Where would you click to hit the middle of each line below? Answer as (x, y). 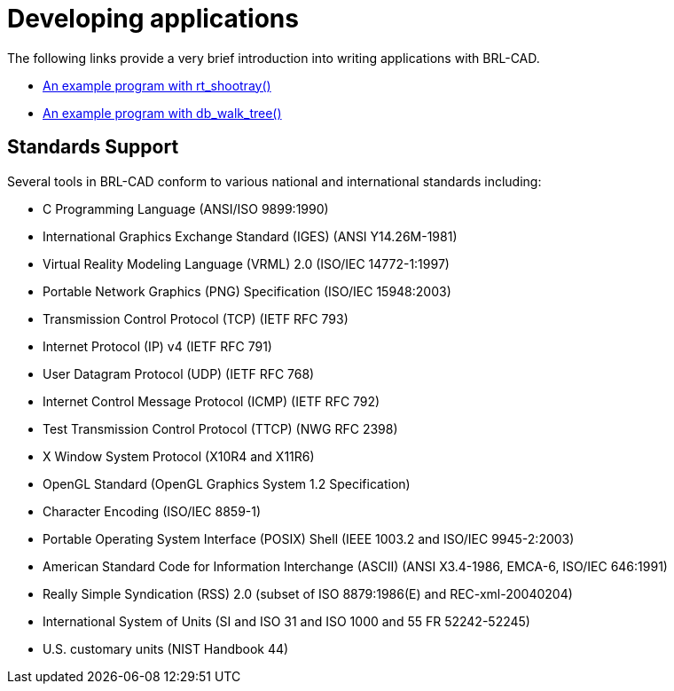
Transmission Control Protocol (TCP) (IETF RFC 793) (196, 318)
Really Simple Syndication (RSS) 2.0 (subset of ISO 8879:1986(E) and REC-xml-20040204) (308, 593)
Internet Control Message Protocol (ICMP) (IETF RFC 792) (212, 401)
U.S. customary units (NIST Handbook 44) (166, 648)
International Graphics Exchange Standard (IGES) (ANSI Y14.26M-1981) (250, 236)
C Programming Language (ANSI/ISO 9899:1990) (186, 208)
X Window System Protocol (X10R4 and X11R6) (179, 456)
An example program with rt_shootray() (157, 85)
